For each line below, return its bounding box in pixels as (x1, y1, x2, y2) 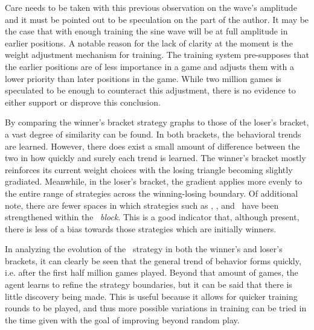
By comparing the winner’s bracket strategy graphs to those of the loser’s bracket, (5, 116, 309, 129)
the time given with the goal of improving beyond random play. (5, 313, 240, 326)
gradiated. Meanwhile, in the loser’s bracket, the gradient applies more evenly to (5, 175, 303, 188)
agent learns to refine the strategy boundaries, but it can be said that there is (5, 278, 292, 291)
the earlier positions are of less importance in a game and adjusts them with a (5, 60, 294, 72)
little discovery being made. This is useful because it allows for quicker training (5, 290, 298, 302)
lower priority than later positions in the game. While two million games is (5, 72, 281, 84)
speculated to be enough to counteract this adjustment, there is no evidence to (5, 84, 296, 97)
